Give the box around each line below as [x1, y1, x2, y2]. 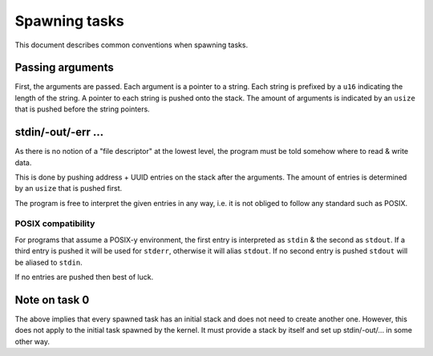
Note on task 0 [14, 293, 90, 306]
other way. [14, 337, 51, 346]
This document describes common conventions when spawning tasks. [14, 40, 249, 50]
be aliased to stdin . [14, 257, 83, 267]
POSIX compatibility [14, 218, 95, 229]
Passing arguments [14, 61, 114, 75]
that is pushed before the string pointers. [14, 104, 150, 114]
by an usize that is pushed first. [14, 184, 123, 193]
